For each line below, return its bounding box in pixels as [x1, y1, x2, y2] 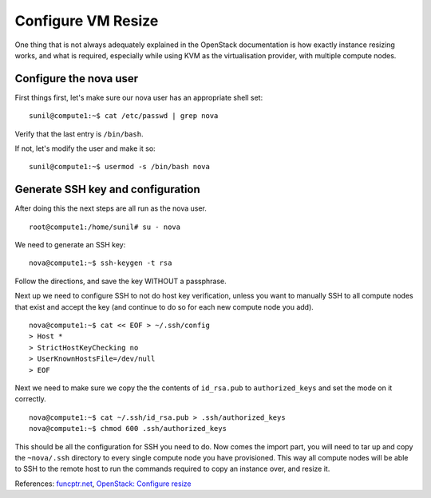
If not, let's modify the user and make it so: [14, 144, 156, 153]
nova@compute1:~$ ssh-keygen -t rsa [29, 259, 172, 267]
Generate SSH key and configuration [14, 183, 201, 196]
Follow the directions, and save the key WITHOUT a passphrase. [14, 276, 227, 286]
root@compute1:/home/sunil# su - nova [29, 222, 181, 231]
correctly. [14, 394, 47, 404]
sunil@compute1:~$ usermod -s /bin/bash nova [29, 162, 211, 172]
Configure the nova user [14, 72, 139, 85]
